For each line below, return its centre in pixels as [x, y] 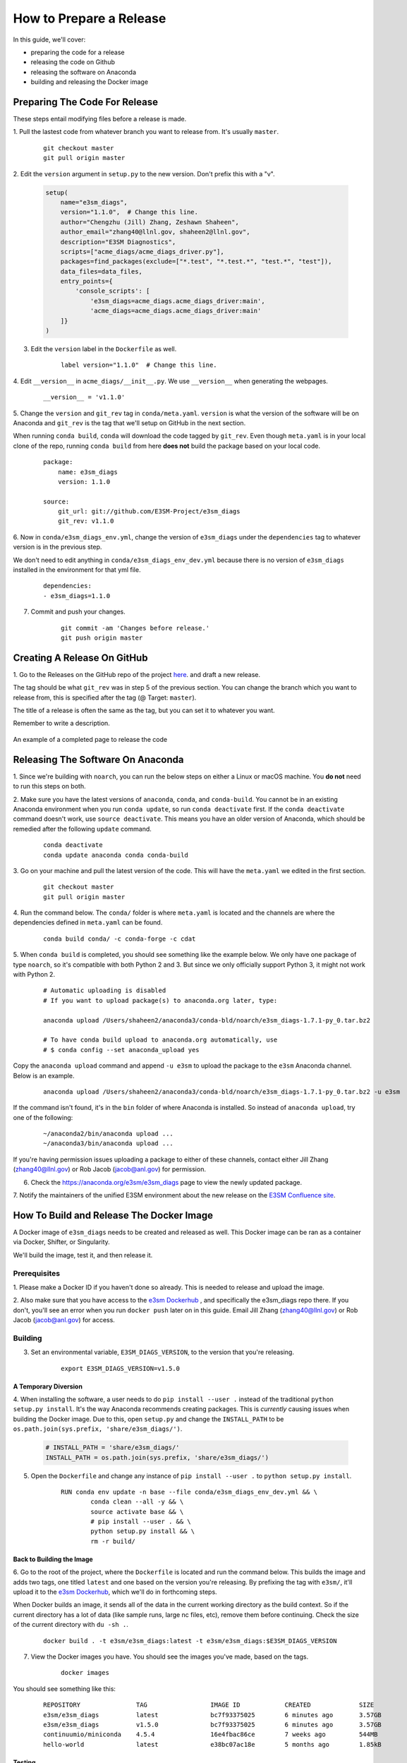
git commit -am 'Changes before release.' [135, 628]
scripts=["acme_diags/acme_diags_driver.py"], [142, 251]
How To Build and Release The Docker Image [113, 1215]
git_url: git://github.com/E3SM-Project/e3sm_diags [149, 512]
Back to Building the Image [53, 1559]
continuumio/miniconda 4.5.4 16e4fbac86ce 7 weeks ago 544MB [211, 1734]
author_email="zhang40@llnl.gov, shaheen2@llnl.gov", [155, 232]
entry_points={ [86, 281]
